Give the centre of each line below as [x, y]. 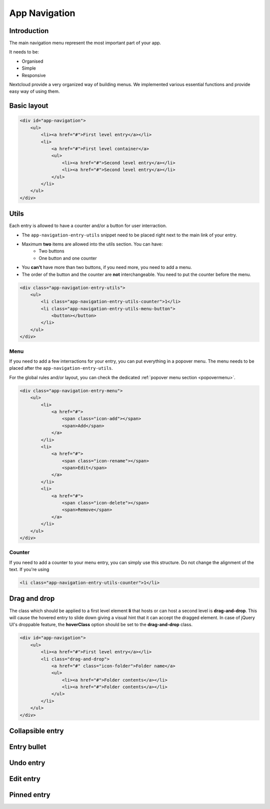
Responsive [34, 75]
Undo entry [27, 763]
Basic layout [29, 106]
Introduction [29, 31]
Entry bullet [28, 747]
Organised [32, 61]
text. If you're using [29, 570]
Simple [29, 68]
